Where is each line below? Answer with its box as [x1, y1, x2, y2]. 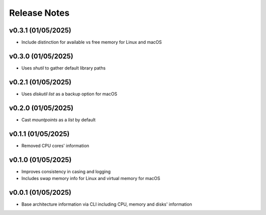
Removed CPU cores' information [21, 143, 90, 148]
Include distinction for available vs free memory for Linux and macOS [21, 39, 162, 45]
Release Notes [9, 7, 70, 18]
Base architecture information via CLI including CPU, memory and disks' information [21, 201, 192, 207]
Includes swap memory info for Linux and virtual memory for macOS [21, 175, 160, 181]
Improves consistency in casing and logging [21, 168, 111, 175]
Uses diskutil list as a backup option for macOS [21, 91, 118, 97]
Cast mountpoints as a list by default [21, 116, 96, 123]
